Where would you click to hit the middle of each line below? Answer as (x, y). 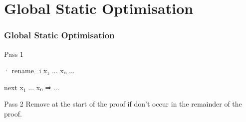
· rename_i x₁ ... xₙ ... (39, 70)
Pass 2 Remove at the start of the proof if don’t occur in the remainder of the (123, 104)
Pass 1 (14, 54)
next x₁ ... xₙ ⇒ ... (32, 87)
